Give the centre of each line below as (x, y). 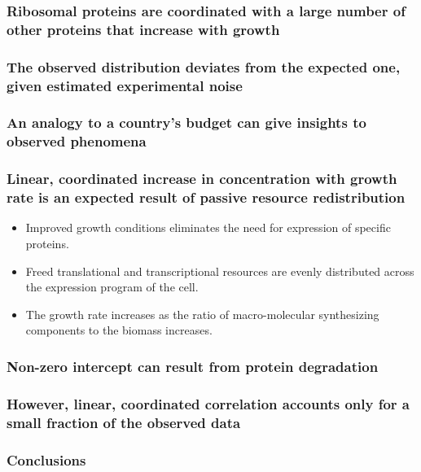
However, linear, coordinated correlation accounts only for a (208, 403)
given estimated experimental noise (125, 85)
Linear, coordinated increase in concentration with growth (202, 179)
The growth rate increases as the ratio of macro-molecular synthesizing (202, 314)
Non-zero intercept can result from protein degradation (193, 366)
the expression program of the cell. (112, 287)
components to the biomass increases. (119, 330)
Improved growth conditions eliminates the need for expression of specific (208, 227)
